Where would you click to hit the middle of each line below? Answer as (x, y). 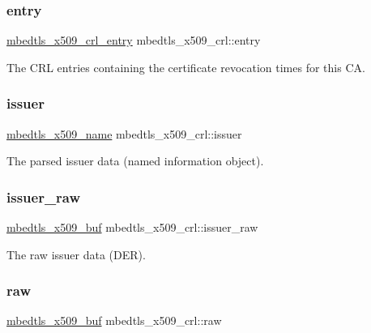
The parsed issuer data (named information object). (135, 161)
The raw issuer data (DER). (76, 254)
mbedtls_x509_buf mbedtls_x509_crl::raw (114, 320)
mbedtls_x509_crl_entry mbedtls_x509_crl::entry (134, 40)
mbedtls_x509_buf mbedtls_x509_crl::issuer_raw (132, 227)
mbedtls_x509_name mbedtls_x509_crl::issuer (124, 133)
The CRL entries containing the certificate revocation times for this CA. (186, 67)
